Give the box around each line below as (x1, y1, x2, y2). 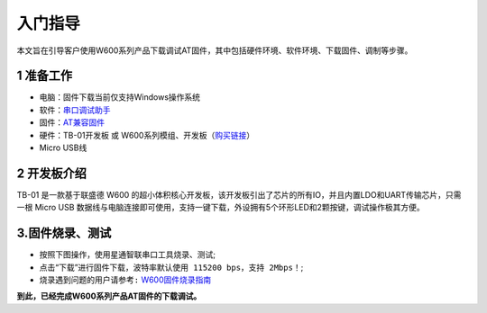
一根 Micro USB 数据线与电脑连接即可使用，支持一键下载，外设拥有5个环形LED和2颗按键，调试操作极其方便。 (16, 202, 426, 213)
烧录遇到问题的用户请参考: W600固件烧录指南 (39, 274, 212, 285)
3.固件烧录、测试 (16, 226, 112, 241)
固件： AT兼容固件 (39, 117, 106, 128)
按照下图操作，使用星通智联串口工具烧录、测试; (39, 249, 216, 260)
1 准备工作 (16, 68, 73, 84)
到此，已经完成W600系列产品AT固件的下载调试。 (16, 291, 202, 301)
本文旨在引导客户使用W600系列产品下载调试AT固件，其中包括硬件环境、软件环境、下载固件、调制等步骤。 (16, 45, 413, 56)
